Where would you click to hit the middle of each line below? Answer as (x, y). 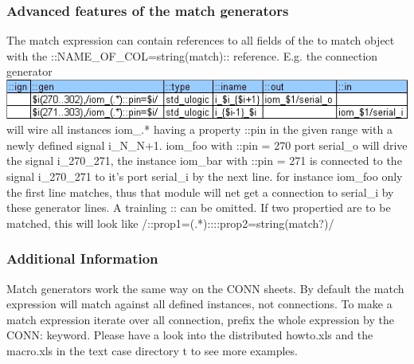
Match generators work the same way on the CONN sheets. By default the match (205, 288)
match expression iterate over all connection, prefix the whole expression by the (200, 319)
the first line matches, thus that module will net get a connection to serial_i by (200, 192)
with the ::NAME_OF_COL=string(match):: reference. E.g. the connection (192, 55)
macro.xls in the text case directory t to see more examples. (152, 350)
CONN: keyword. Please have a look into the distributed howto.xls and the (190, 335)
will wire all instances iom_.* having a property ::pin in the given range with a (199, 129)
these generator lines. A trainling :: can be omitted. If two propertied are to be (199, 207)
